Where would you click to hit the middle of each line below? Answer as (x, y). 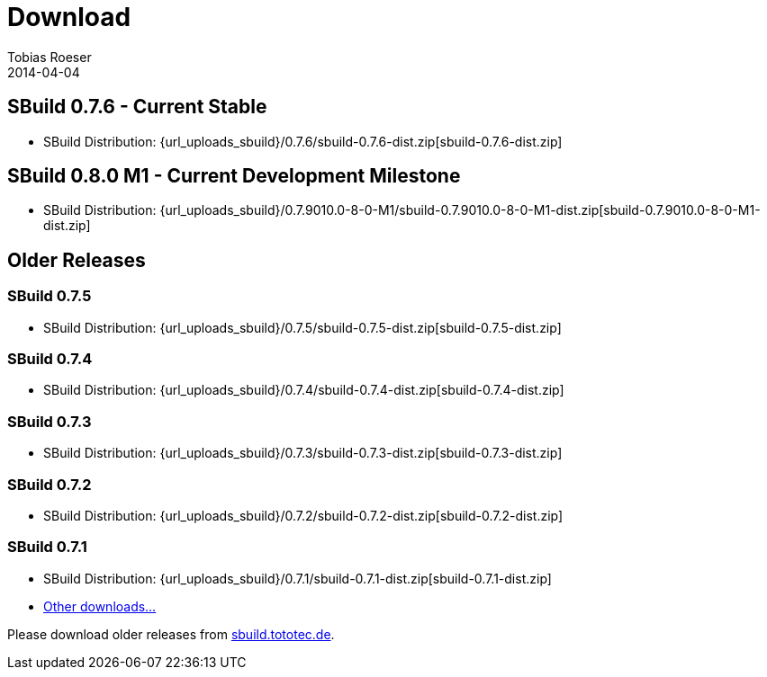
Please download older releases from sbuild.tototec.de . (171, 634)
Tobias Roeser (50, 57)
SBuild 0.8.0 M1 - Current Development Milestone (234, 176)
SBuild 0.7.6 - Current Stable (137, 107)
